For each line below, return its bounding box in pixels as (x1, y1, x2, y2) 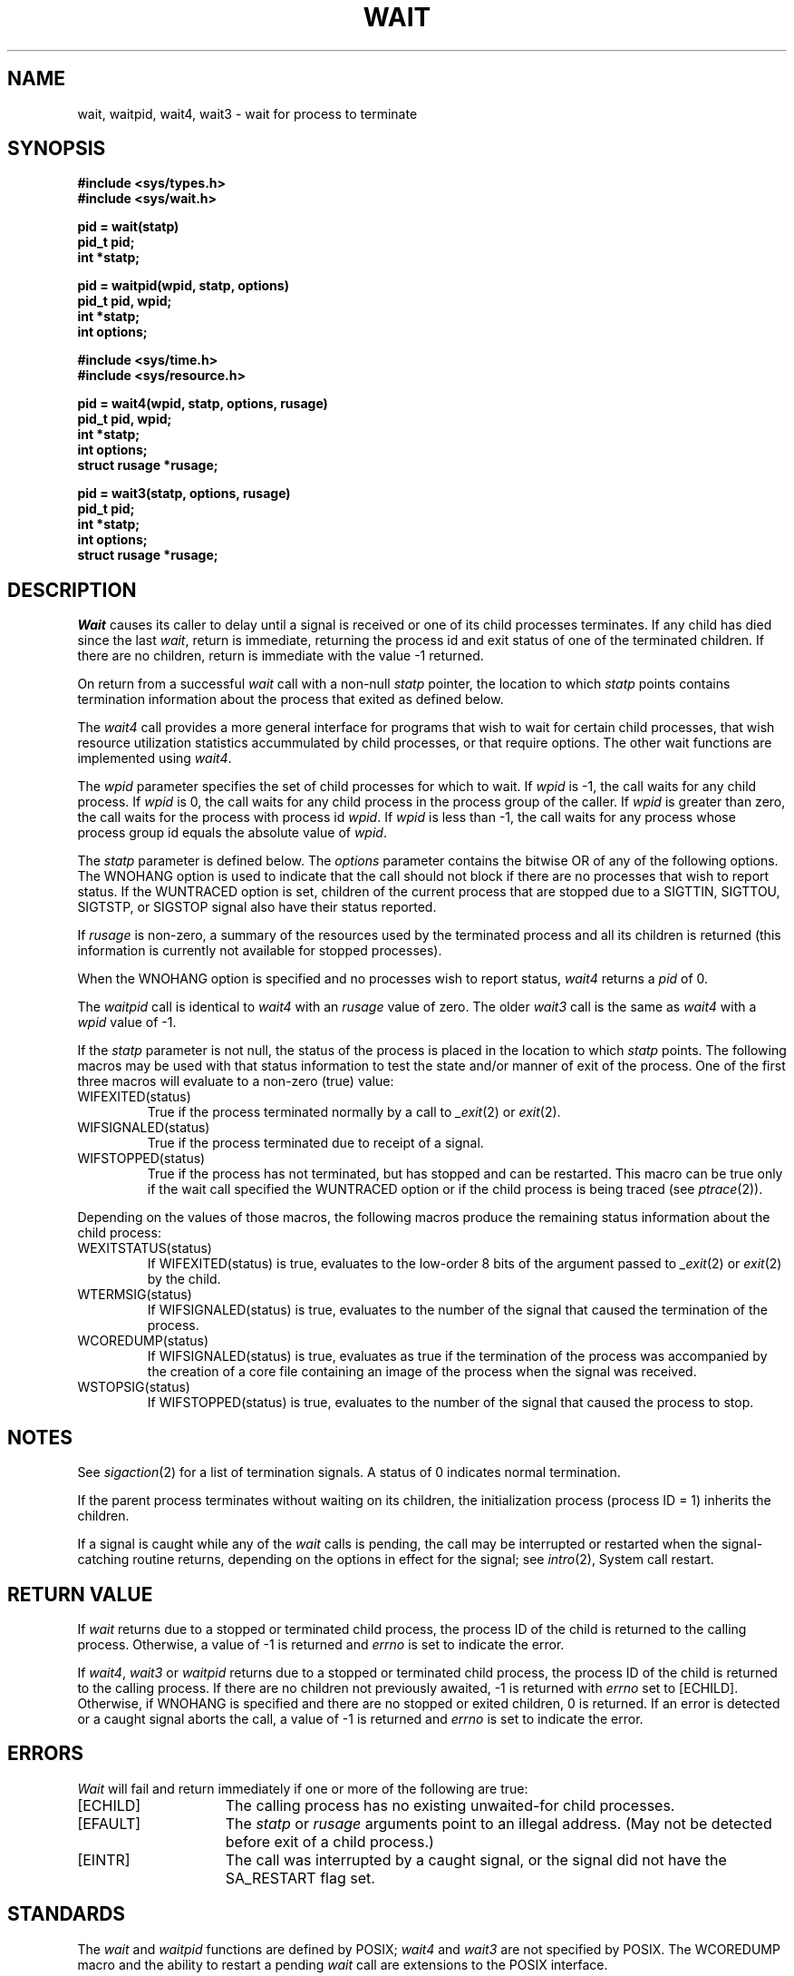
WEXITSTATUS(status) (77, 1240, 212, 1257)
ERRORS (7, 1742, 84, 1766)
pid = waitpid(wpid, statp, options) (77, 278, 289, 294)
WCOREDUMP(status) (77, 1333, 209, 1349)
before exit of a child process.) (225, 1832, 434, 1851)
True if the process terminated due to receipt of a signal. (147, 1135, 484, 1151)
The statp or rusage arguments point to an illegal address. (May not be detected (225, 1814, 772, 1833)
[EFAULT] (77, 1814, 141, 1833)
